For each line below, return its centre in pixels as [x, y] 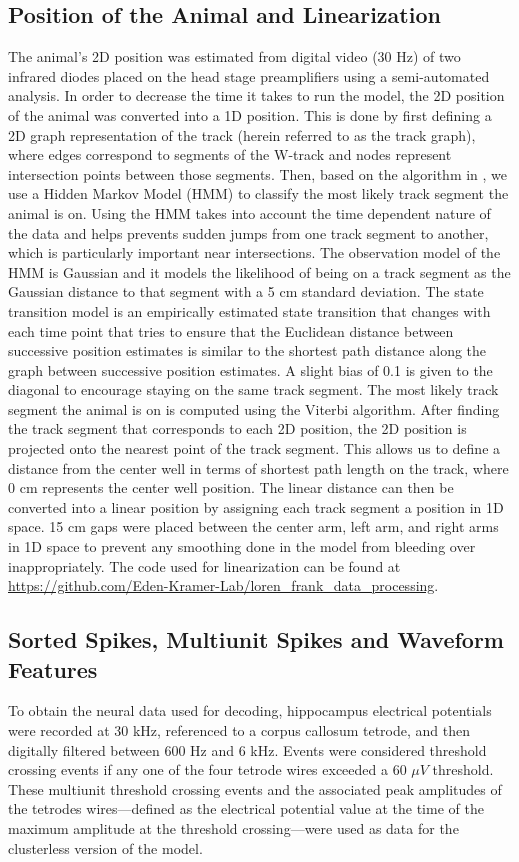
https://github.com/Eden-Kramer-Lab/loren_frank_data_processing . [223, 585]
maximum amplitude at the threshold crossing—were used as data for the [233, 827]
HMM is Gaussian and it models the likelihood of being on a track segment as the [259, 271]
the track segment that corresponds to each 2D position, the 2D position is [237, 428]
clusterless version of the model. [105, 847]
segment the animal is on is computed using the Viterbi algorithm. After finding [254, 408]
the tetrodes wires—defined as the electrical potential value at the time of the [246, 808]
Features [53, 668]
